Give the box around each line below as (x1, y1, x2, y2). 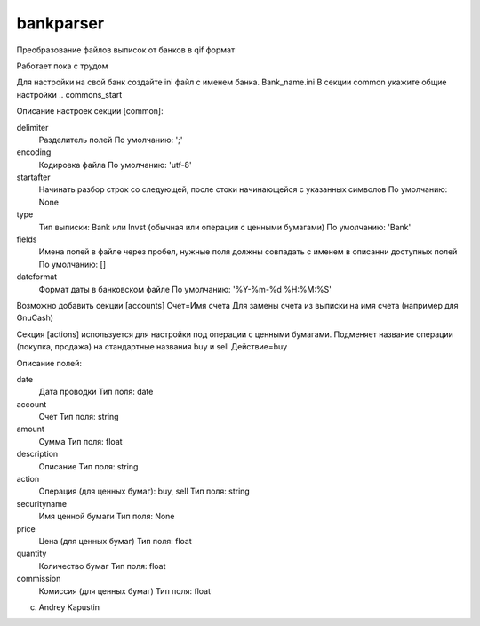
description (16, 449, 59, 460)
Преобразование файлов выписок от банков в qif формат (16, 44, 236, 55)
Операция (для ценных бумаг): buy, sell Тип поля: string (38, 486, 251, 497)
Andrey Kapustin (38, 601, 100, 613)
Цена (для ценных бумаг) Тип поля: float (38, 536, 193, 546)
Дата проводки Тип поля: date (38, 387, 154, 397)
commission (16, 574, 61, 584)
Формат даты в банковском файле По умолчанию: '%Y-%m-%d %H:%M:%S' (38, 284, 332, 294)
